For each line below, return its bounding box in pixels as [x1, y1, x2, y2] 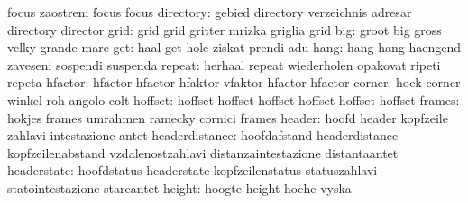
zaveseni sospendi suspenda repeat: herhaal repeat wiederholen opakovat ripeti [7, 55, 441, 74]
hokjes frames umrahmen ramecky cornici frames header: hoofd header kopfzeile [7, 108, 448, 127]
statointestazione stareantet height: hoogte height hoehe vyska [7, 178, 352, 197]
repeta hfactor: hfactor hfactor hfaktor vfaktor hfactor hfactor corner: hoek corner [7, 73, 461, 92]
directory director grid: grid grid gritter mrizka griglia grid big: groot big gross [7, 20, 442, 39]
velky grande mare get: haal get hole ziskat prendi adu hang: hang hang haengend [7, 38, 462, 57]
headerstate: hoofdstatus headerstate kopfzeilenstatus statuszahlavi [7, 161, 378, 180]
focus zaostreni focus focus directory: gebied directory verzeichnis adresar [7, 3, 412, 21]
